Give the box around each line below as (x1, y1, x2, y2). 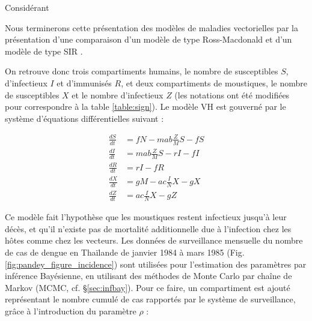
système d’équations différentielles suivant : (5, 112, 164, 124)
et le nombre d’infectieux (72, 88, 164, 101)
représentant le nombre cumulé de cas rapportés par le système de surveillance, (5, 293, 296, 305)
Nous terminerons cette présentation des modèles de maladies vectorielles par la (5, 21, 298, 34)
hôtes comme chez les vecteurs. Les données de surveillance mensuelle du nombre (5, 234, 303, 247)
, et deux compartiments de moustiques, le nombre (121, 76, 307, 89)
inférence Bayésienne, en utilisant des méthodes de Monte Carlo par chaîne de (5, 269, 292, 282)
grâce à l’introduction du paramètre (5, 304, 136, 317)
